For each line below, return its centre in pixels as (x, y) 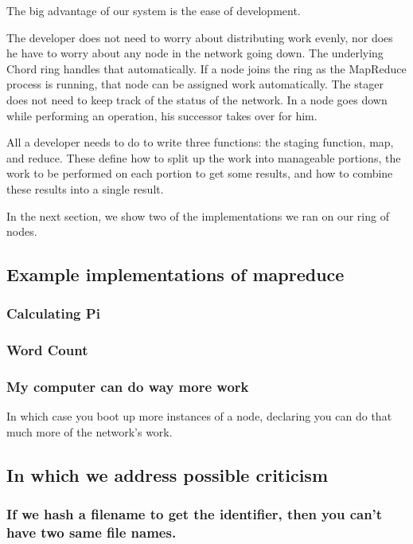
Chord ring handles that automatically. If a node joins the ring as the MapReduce (206, 68)
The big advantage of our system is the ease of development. (154, 10)
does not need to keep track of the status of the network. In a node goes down (197, 99)
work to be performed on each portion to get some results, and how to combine (200, 173)
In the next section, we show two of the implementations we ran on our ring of (198, 215)
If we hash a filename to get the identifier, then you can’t (195, 514)
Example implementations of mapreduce (175, 274)
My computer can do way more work (128, 387)
